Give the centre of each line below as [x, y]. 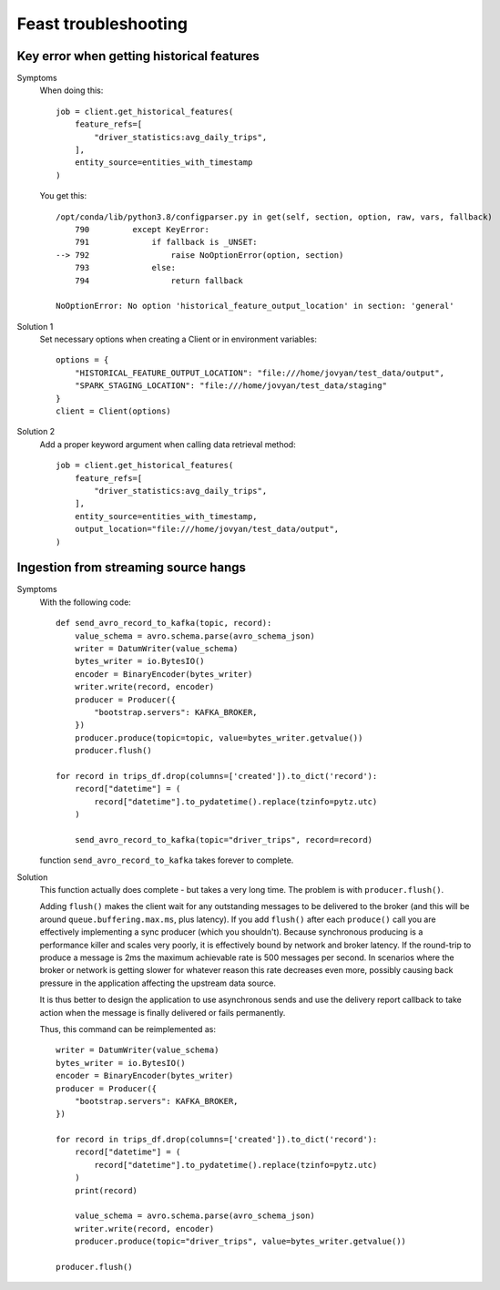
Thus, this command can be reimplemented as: [128, 1029]
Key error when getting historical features [138, 56]
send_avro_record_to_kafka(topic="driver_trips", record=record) [224, 840]
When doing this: [71, 90]
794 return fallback [158, 281]
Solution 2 [36, 432]
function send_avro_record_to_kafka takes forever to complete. [167, 860]
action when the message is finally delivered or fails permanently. [163, 1012]
